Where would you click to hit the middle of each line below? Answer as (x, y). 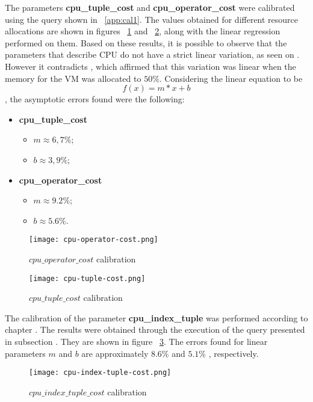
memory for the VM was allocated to (73, 78)
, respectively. (234, 353)
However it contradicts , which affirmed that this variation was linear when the (150, 66)
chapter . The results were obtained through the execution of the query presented (155, 329)
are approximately (115, 353)
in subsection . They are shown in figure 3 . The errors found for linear (136, 341)
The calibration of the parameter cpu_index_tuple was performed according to (156, 317)
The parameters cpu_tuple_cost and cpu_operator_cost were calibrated (150, 7)
